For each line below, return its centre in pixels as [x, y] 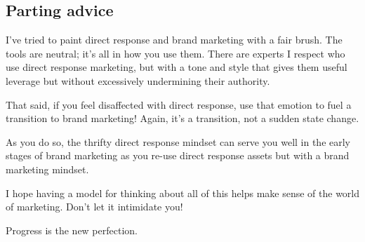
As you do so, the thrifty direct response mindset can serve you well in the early [178, 141]
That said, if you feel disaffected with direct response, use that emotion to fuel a [179, 104]
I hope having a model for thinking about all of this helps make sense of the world [183, 193]
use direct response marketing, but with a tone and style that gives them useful [177, 67]
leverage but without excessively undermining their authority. [138, 80]
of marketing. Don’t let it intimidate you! [94, 207]
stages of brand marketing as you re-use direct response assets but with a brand [178, 155]
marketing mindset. [47, 169]
